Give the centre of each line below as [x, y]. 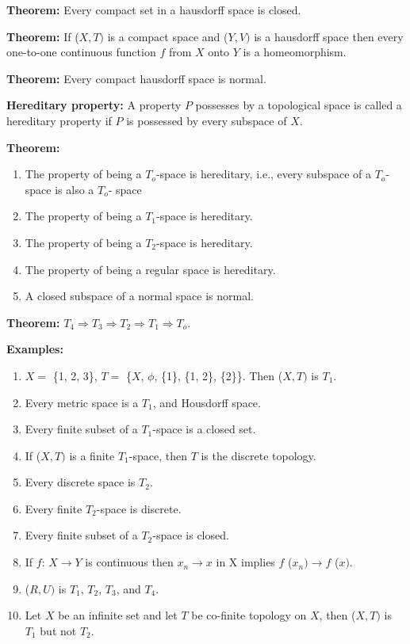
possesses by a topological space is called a [299, 105]
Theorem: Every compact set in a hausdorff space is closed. [154, 10]
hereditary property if [59, 120]
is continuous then [129, 562]
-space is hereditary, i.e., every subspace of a [263, 174]
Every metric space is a [82, 402]
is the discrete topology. [259, 455]
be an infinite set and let [118, 615]
